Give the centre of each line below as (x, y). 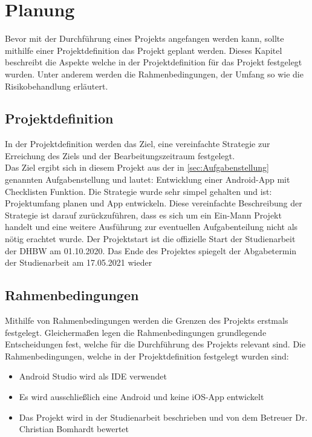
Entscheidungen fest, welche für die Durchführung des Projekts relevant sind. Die (155, 344)
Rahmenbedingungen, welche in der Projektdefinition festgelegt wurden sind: (147, 356)
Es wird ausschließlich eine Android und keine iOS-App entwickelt (141, 396)
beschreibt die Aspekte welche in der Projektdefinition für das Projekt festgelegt (154, 62)
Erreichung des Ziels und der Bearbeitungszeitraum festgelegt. (120, 155)
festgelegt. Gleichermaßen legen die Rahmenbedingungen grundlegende (136, 332)
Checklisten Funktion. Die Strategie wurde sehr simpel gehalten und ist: (138, 191)
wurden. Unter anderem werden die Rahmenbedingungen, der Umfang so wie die (154, 74)
